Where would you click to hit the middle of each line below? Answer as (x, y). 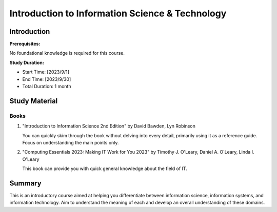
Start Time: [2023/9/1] (46, 72)
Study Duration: (27, 62)
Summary (25, 183)
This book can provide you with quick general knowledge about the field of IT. (105, 168)
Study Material (34, 101)
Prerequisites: (25, 44)
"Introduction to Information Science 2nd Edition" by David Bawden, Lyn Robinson (109, 126)
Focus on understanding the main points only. (71, 142)
